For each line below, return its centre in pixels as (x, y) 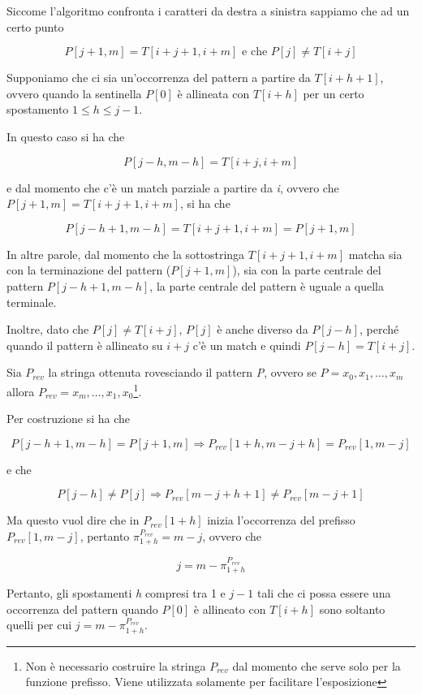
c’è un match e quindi (247, 345)
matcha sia (375, 254)
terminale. (32, 302)
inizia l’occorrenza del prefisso (281, 520)
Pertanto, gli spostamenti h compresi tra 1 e (116, 593)
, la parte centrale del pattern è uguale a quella (267, 285)
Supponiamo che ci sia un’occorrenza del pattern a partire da (159, 78)
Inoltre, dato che (48, 329)
